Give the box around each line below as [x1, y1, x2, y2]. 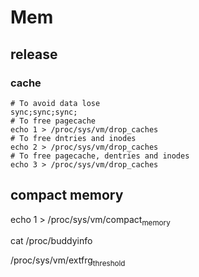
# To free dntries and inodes [10, 133, 137, 143]
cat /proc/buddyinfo [10, 235, 93, 247]
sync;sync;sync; [10, 107, 78, 117]
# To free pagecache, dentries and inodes [10, 151, 190, 161]
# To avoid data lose [10, 98, 101, 108]
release [10, 46, 58, 63]
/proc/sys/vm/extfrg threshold [10, 254, 126, 269]
